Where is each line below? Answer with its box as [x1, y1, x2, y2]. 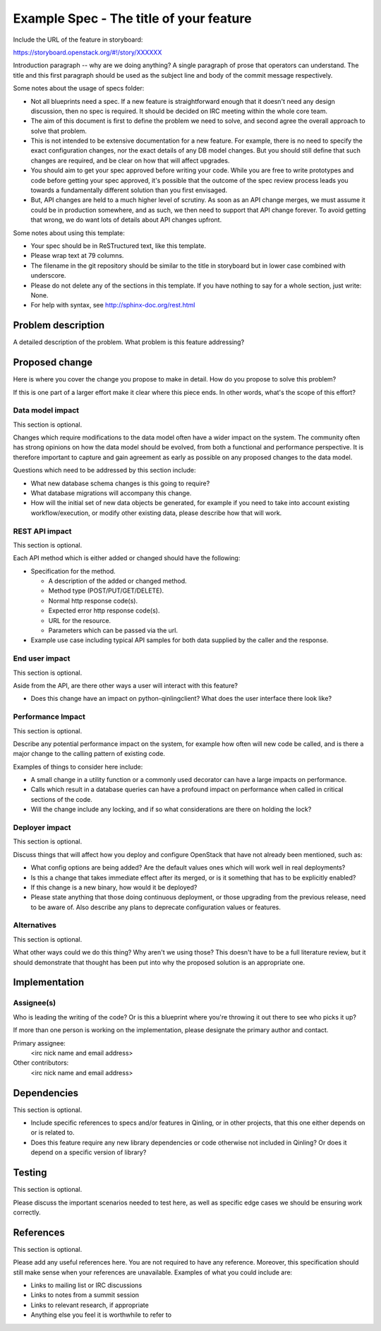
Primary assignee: [13, 1039, 66, 1047]
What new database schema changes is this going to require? [30, 479, 210, 487]
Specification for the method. [30, 567, 116, 575]
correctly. [13, 1208, 42, 1217]
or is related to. [30, 1128, 75, 1137]
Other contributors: [13, 1058, 69, 1067]
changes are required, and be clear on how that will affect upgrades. [30, 156, 230, 165]
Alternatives [13, 921, 56, 930]
